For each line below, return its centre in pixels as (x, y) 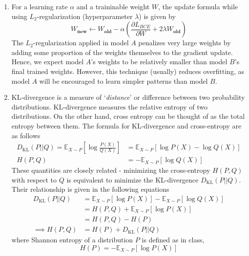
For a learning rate (40, 6)
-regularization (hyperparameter (85, 16)
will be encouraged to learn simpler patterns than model (124, 81)
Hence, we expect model (48, 62)
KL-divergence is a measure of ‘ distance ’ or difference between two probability (128, 97)
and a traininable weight (113, 6)
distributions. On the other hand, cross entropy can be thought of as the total (128, 116)
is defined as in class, (173, 240)
